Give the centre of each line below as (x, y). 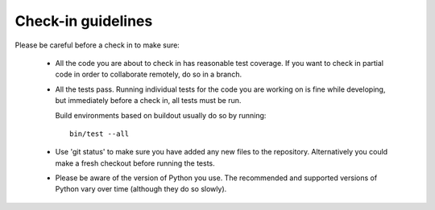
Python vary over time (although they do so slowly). (141, 189)
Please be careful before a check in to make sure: (97, 45)
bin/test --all (99, 134)
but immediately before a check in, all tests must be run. (148, 101)
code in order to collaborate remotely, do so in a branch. (148, 74)
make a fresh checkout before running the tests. (135, 163)
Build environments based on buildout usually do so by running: (161, 115)
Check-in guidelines (84, 21)
